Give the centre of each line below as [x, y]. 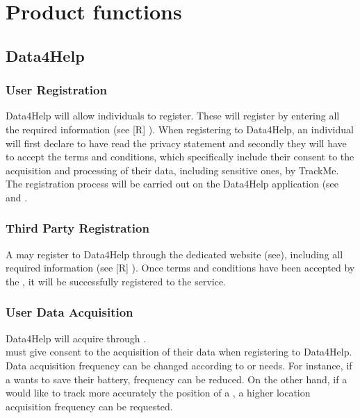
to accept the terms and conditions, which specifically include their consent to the [180, 157]
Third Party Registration [77, 228]
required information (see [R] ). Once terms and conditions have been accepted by [180, 268]
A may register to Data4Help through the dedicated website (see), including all [174, 254]
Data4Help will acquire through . [76, 338]
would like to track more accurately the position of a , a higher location [158, 393]
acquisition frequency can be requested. [89, 406]
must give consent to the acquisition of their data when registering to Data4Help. [179, 352]
